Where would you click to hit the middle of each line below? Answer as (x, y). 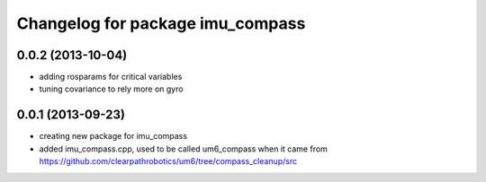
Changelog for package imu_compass (161, 23)
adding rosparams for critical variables (111, 77)
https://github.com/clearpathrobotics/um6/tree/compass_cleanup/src (168, 161)
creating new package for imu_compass (113, 136)
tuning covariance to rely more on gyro (111, 89)
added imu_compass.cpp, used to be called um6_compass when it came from (184, 149)
